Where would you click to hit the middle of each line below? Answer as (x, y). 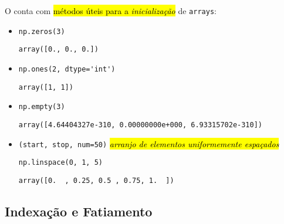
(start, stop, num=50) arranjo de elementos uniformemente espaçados (149, 143)
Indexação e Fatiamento (79, 211)
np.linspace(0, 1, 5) (60, 163)
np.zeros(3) (42, 31)
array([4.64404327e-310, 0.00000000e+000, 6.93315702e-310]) (141, 125)
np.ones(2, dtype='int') (67, 69)
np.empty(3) (42, 107)
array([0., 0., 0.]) (58, 50)
